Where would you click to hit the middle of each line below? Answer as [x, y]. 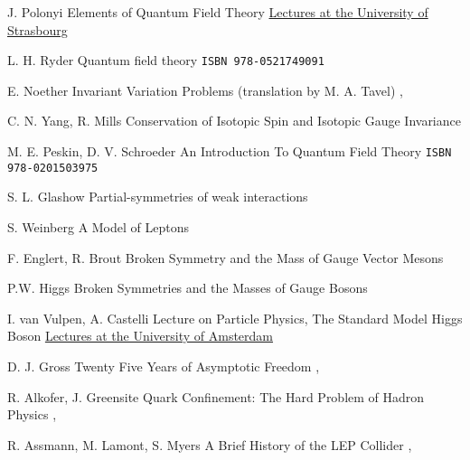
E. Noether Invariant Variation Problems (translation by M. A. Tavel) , [205, 90]
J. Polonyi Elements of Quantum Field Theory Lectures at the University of [218, 12]
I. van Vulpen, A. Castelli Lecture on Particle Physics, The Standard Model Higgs [235, 318]
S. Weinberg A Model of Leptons [99, 226]
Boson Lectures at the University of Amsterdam [141, 336]
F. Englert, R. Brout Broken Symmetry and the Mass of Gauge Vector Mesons [226, 257]
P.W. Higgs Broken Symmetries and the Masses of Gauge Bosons [188, 288]
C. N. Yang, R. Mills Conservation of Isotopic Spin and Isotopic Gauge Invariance [234, 121]
